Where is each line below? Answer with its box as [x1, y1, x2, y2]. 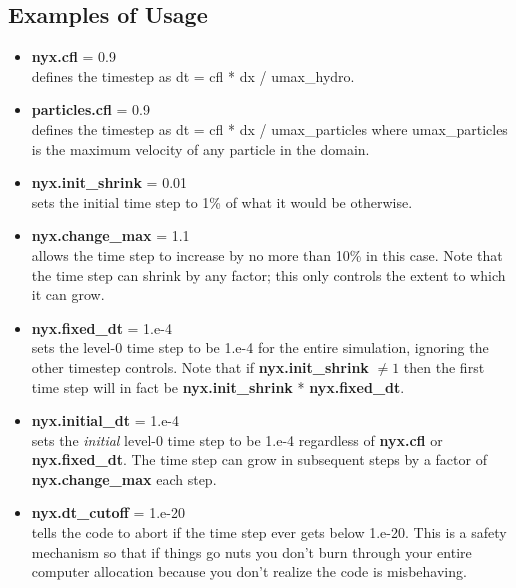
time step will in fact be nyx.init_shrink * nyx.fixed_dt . [31, 376, 405, 397]
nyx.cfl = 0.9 [31, 46, 116, 67]
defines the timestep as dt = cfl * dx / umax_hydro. [31, 65, 355, 86]
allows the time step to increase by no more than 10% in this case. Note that [31, 244, 503, 265]
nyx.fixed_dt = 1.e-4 [31, 317, 172, 338]
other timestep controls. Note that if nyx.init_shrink [31, 356, 369, 377]
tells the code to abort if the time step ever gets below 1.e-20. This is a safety [31, 522, 507, 543]
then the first [403, 356, 485, 377]
